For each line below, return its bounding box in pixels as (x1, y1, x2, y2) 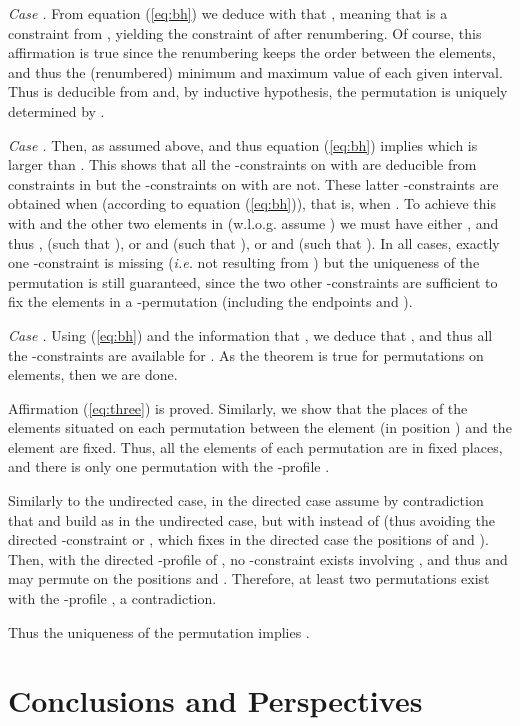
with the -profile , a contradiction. (8, 588, 217, 609)
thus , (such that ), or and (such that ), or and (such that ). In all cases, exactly (8, 232, 500, 253)
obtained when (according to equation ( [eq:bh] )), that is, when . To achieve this (8, 193, 496, 214)
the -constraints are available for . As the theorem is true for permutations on (8, 344, 484, 365)
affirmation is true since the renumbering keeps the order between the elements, (8, 42, 496, 63)
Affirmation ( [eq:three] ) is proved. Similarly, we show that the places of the (8, 397, 468, 418)
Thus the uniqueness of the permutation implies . (8, 621, 310, 642)
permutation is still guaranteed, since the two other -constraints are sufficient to (8, 271, 498, 292)
